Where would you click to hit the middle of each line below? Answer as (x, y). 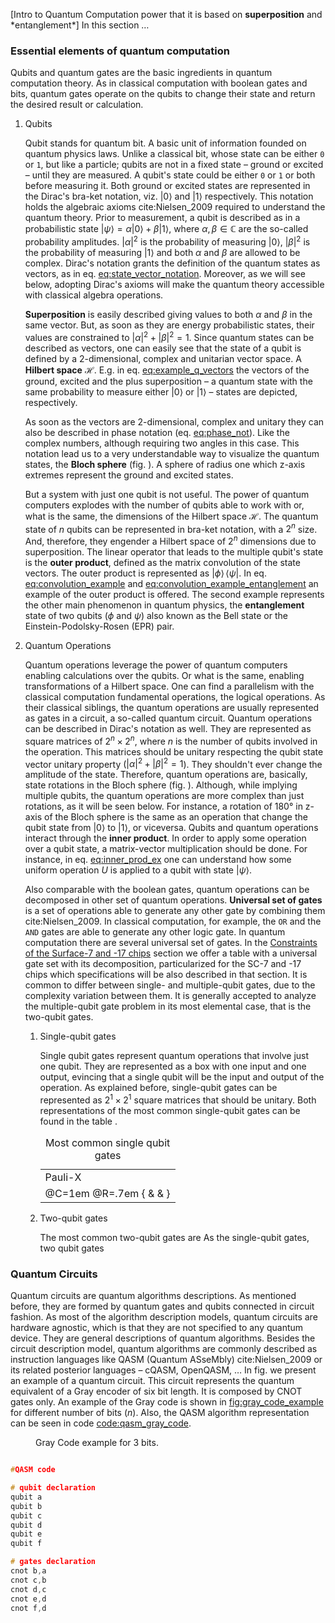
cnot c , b (28, 1580)
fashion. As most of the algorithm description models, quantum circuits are (164, 1317)
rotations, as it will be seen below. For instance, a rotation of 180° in (163, 806)
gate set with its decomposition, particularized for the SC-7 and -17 (163, 964)
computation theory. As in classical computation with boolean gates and (159, 83)
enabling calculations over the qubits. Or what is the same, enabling (164, 675)
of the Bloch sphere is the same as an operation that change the (176, 817)
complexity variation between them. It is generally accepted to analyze (170, 996)
